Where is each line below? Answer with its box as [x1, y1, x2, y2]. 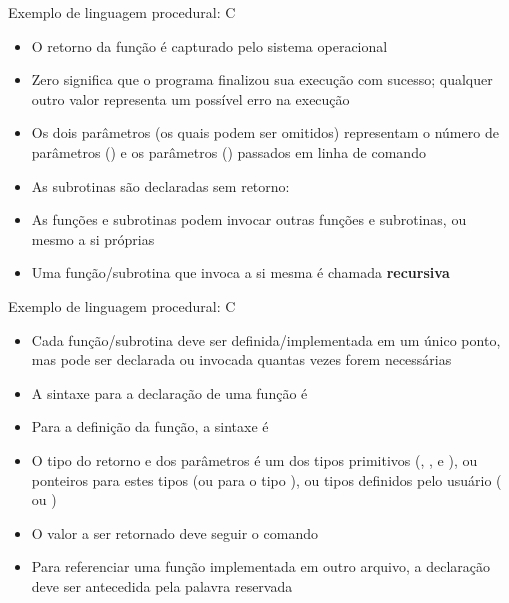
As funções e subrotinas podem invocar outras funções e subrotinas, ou [31, 209, 467, 230]
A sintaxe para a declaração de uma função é [31, 382, 308, 403]
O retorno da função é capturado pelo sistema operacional [31, 35, 388, 56]
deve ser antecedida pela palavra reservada [31, 575, 293, 596]
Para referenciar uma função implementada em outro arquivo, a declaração [31, 556, 490, 577]
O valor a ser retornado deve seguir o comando [31, 522, 318, 543]
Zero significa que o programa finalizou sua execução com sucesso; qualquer [31, 69, 493, 90]
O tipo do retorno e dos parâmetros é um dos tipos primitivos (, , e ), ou [31, 449, 478, 470]
